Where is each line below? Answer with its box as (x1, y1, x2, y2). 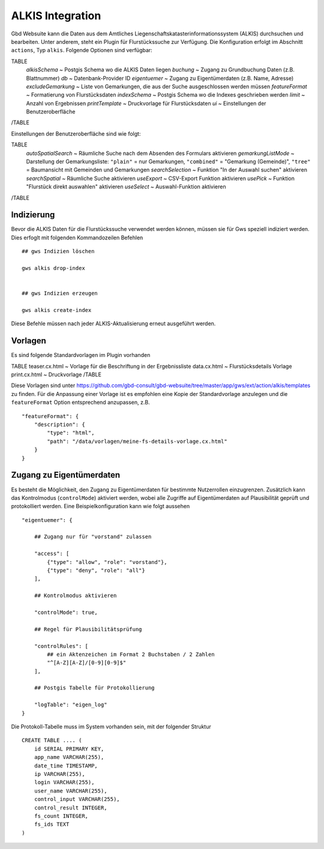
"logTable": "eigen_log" (34, 701, 107, 708)
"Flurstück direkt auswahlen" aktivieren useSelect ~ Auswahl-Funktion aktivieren (26, 183, 226, 190)
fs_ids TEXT (34, 821, 70, 828)
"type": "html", (47, 430, 95, 436)
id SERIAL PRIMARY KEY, (34, 745, 104, 752)
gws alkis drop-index (22, 265, 85, 272)
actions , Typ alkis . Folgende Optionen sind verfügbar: (11, 47, 152, 54)
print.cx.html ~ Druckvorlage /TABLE (11, 371, 102, 378)
